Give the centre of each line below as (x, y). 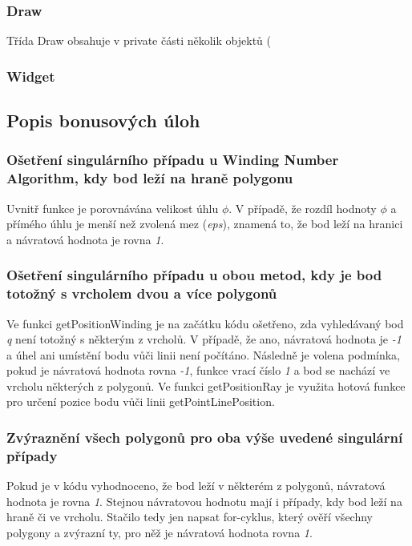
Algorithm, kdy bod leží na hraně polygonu (150, 178)
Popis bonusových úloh (103, 120)
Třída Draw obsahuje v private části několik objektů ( (139, 40)
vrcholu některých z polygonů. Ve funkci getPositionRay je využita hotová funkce (206, 385)
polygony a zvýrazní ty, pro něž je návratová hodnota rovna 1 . (160, 532)
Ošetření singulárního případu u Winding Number (173, 160)
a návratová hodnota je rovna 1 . (85, 239)
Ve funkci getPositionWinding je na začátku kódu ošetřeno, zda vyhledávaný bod (205, 323)
